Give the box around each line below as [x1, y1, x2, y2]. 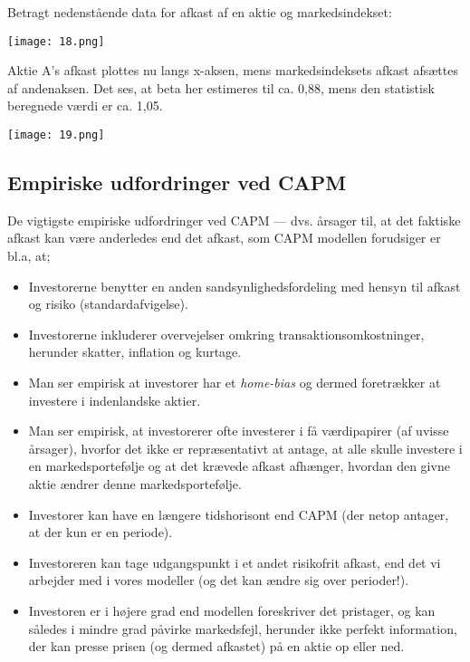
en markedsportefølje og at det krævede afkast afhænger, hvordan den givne [28, 456, 450, 475]
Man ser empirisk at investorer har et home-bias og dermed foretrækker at [28, 373, 441, 392]
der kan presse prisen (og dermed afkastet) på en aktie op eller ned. [28, 637, 405, 656]
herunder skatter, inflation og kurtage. [28, 342, 242, 361]
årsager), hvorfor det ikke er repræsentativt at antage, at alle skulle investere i [28, 438, 463, 457]
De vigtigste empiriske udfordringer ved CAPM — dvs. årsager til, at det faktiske [7, 210, 461, 229]
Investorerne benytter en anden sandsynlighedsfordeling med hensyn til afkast [28, 276, 461, 295]
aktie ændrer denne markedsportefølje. [28, 475, 242, 494]
